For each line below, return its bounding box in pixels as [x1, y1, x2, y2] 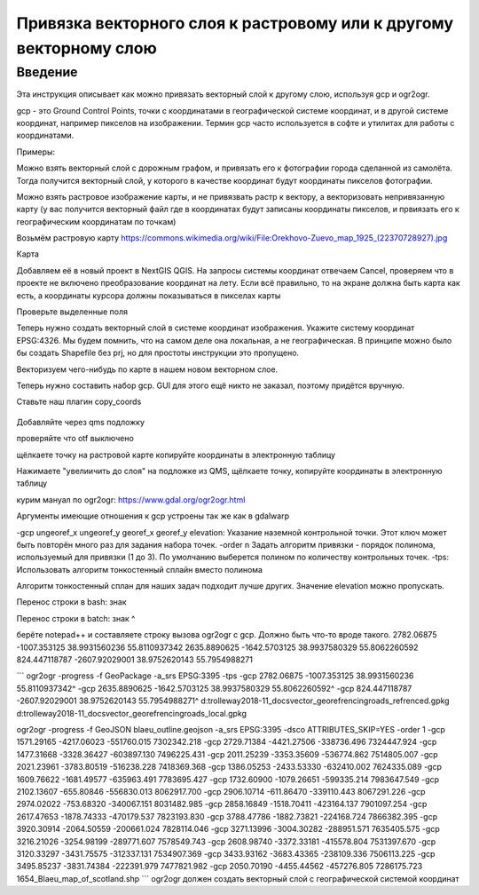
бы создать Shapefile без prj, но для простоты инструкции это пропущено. [16, 347, 300, 359]
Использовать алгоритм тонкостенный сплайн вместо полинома [16, 564, 263, 574]
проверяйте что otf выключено [16, 433, 135, 444]
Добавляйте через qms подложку [16, 416, 145, 427]
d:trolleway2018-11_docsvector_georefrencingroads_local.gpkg [16, 708, 247, 718]
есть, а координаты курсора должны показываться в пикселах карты [16, 289, 281, 301]
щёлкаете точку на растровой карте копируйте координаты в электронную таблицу [16, 449, 336, 460]
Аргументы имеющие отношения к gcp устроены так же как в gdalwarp [16, 511, 290, 521]
